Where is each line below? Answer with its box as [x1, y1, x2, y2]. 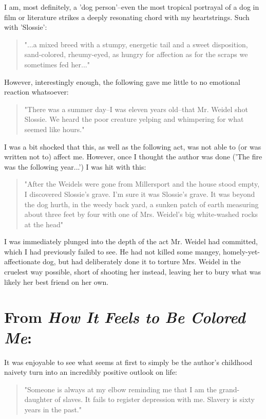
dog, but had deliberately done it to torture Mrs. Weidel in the [43, 256, 241, 267]
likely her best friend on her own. [4, 276, 109, 287]
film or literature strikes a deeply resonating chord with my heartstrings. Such [4, 11, 250, 22]
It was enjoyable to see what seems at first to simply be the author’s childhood [4, 356, 253, 367]
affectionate [4, 256, 41, 267]
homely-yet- [223, 246, 260, 257]
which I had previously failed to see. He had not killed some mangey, [4, 246, 221, 257]
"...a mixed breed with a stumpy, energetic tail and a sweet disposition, [24, 39, 248, 49]
